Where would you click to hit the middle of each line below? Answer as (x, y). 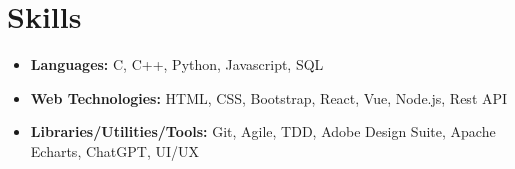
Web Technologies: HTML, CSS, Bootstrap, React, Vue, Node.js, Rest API (269, 97)
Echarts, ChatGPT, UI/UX (115, 150)
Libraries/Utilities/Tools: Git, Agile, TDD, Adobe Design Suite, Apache (263, 131)
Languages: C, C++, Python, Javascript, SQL (177, 64)
